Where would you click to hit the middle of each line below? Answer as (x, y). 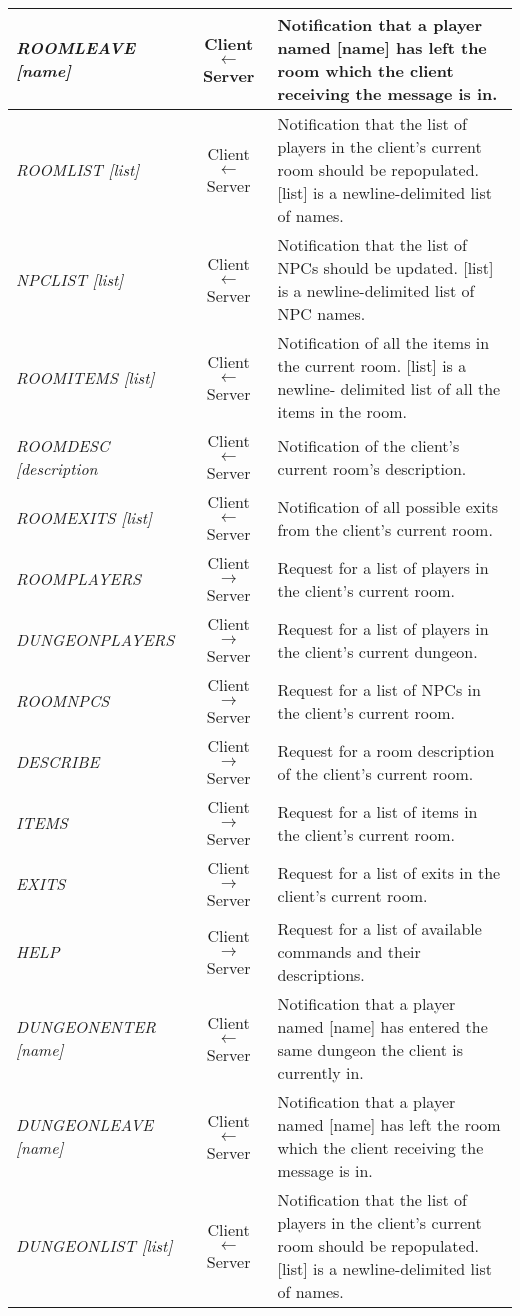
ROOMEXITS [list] (84, 517)
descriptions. (321, 974)
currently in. (320, 1072)
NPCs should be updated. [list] (385, 267)
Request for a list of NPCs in (379, 689)
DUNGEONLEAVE (85, 1124)
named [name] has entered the (382, 1026)
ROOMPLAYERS (79, 578)
